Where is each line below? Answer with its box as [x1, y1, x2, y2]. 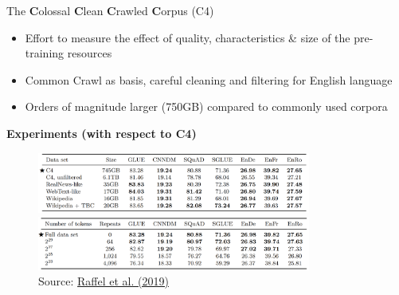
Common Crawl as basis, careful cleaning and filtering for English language [25, 71, 393, 88]
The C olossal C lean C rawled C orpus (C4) [6, 2, 214, 18]
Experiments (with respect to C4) [6, 124, 197, 141]
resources [67, 45, 112, 61]
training [25, 45, 65, 61]
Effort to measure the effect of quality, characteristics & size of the [25, 29, 350, 45]
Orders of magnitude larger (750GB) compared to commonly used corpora [25, 98, 388, 115]
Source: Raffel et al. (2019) [38, 273, 169, 289]
